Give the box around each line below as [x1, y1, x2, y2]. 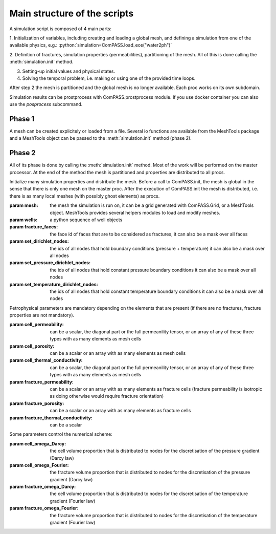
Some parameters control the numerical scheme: [9, 431, 112, 437]
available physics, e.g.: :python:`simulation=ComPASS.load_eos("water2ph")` [9, 42, 172, 48]
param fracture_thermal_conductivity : [9, 415, 93, 421]
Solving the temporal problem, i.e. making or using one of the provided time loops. [22, 75, 196, 81]
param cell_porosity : [9, 343, 55, 349]
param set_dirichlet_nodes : [9, 238, 69, 244]
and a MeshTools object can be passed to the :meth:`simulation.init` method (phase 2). [9, 135, 192, 141]
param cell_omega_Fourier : [9, 462, 69, 468]
